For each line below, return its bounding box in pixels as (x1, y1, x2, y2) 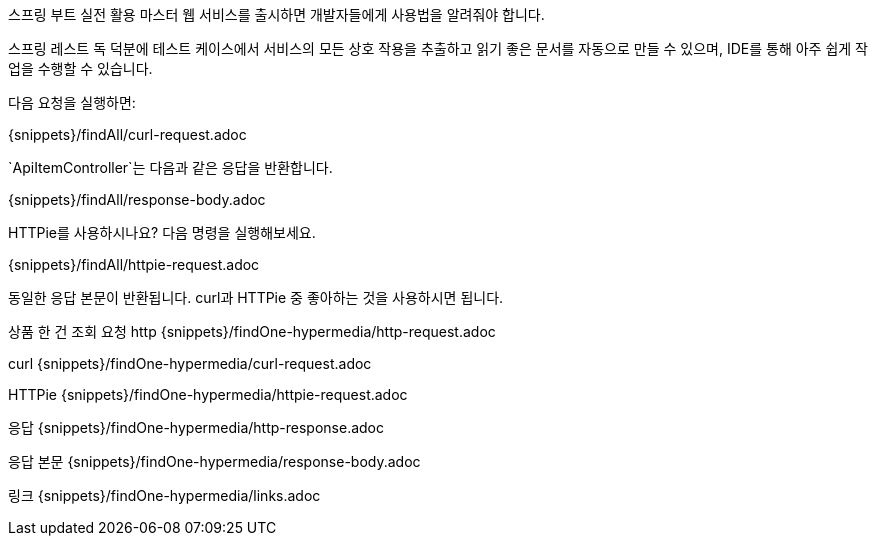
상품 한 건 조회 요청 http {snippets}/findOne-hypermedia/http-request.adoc (8, 323, 496, 340)
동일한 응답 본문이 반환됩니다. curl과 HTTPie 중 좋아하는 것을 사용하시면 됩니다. (8, 289, 504, 306)
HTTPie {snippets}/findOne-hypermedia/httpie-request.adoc (8, 386, 408, 403)
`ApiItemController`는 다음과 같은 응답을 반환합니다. (8, 159, 333, 176)
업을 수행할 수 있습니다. (8, 60, 153, 77)
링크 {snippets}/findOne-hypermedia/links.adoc (8, 487, 321, 504)
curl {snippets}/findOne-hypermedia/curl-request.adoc (8, 355, 372, 372)
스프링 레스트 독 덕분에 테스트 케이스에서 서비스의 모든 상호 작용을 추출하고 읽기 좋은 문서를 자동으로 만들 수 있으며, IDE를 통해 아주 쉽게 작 (8, 40, 868, 57)
